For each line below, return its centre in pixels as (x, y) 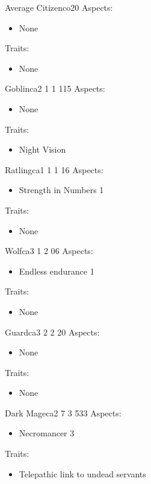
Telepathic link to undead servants (82, 473)
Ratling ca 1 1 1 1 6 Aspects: (54, 169)
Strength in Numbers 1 (61, 190)
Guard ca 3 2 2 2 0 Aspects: (52, 332)
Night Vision (42, 149)
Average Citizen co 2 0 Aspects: (59, 7)
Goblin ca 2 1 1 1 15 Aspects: (55, 88)
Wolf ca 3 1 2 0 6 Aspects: (49, 251)
